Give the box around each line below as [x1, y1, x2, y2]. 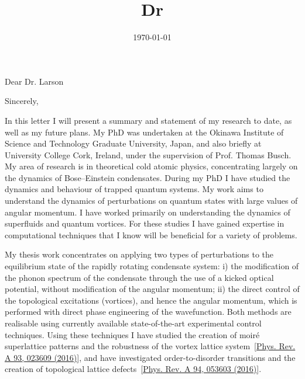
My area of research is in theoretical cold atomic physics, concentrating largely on [5, 160, 298, 172]
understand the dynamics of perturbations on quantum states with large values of [5, 194, 298, 207]
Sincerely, [5, 95, 39, 107]
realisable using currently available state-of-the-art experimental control [5, 317, 262, 329]
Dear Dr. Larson [5, 75, 64, 87]
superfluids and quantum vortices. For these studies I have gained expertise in [5, 217, 285, 230]
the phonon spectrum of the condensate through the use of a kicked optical [5, 271, 274, 283]
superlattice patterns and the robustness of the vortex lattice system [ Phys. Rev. [5, 340, 296, 352]
